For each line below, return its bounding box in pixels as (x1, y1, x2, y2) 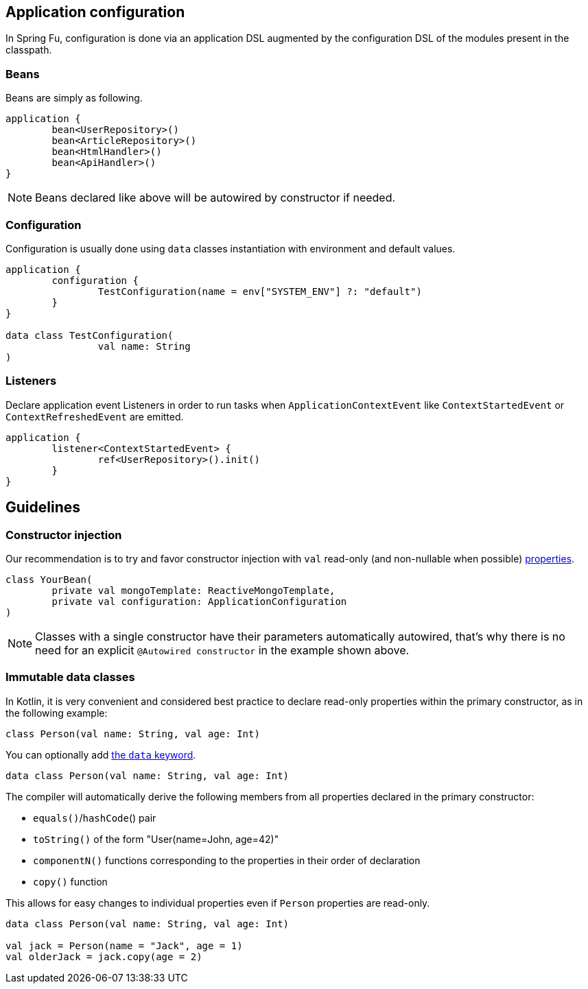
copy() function (33, 875, 108, 887)
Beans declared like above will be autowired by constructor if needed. (35, 191, 396, 205)
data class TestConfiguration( (5, 329, 174, 341)
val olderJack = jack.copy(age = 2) (5, 951, 202, 962)
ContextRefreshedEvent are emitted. (5, 410, 184, 422)
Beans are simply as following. (5, 92, 143, 104)
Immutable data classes (5, 670, 135, 684)
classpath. (5, 44, 52, 56)
